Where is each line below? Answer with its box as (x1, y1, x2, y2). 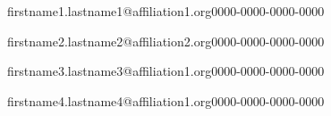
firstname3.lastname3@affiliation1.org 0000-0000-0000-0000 (7, 62, 325, 80)
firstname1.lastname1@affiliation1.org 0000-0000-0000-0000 (7, 2, 325, 20)
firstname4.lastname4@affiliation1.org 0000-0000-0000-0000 (7, 91, 325, 110)
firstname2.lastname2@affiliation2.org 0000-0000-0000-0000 (7, 31, 325, 50)
